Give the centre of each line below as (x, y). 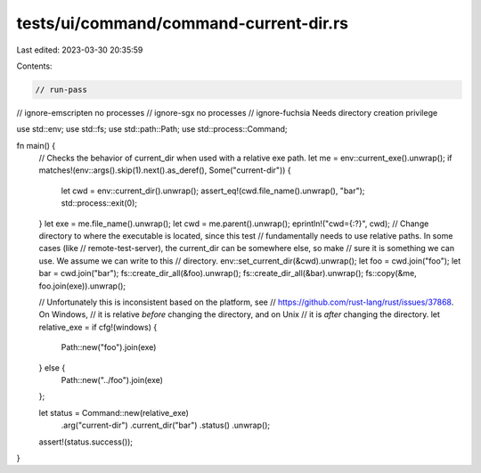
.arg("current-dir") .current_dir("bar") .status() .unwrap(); (166, 425)
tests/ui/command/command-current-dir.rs (183, 23)
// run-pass (61, 90)
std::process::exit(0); (99, 203)
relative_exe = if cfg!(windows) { (98, 327)
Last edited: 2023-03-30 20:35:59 (80, 50)
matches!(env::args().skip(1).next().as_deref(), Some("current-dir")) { (165, 170)
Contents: (34, 66)
